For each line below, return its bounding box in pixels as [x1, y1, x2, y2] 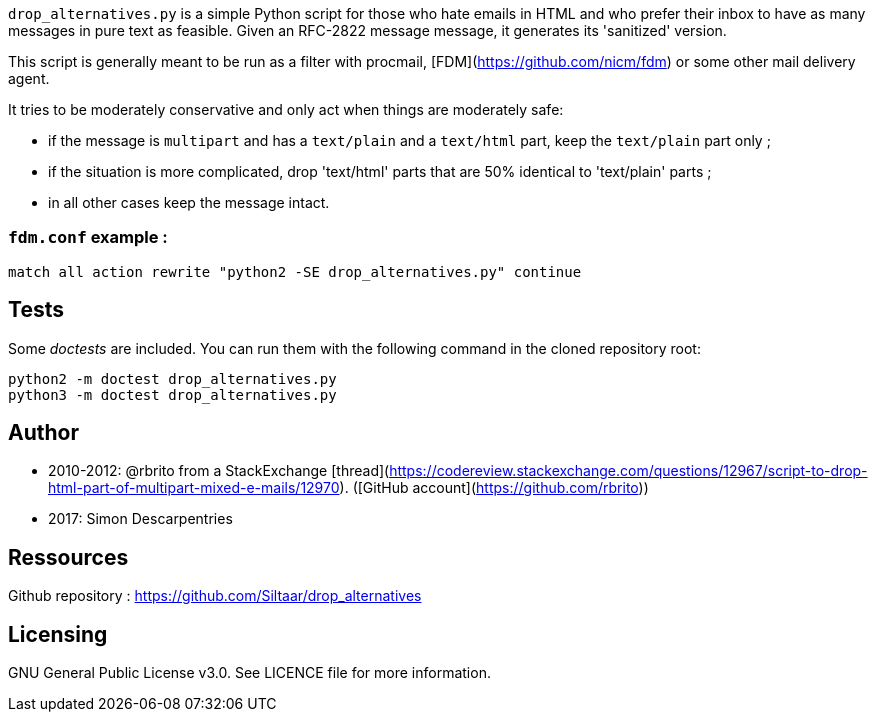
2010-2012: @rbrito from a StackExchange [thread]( [48, 462, 390, 480]
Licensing [8, 621, 108, 647]
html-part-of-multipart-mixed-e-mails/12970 [48, 479, 340, 497]
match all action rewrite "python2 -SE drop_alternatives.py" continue [8, 263, 582, 280]
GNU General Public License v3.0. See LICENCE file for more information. [8, 664, 491, 682]
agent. [8, 70, 50, 87]
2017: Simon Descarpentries [48, 510, 233, 528]
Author [8, 420, 79, 446]
